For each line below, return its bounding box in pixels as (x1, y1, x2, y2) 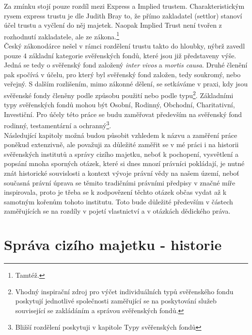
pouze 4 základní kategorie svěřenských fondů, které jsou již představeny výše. (4, 50, 236, 60)
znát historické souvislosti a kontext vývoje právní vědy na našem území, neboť (4, 168, 239, 178)
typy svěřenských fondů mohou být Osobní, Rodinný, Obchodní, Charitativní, (4, 100, 235, 110)
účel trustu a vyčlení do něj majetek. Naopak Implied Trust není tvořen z (4, 20, 222, 30)
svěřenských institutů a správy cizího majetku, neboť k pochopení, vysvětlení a (4, 149, 238, 159)
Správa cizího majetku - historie (4, 234, 222, 254)
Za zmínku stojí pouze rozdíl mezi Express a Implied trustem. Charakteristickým (4, 1, 245, 11)
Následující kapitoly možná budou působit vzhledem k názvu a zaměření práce (4, 130, 237, 140)
